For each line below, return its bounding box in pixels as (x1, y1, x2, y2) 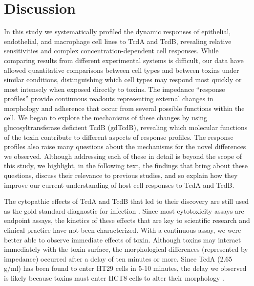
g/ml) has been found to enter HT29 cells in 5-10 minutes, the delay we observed (4, 263, 247, 273)
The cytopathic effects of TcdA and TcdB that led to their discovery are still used (4, 196, 249, 206)
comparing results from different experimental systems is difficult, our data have (4, 55, 244, 65)
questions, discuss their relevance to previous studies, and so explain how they (4, 170, 238, 180)
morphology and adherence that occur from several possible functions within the (4, 103, 245, 113)
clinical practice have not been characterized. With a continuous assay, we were (4, 225, 241, 235)
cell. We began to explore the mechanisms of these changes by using (4, 112, 208, 123)
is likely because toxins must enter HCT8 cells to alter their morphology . (4, 272, 224, 283)
